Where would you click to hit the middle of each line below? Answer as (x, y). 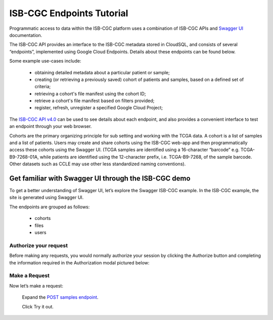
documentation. (26, 35)
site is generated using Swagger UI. (47, 198)
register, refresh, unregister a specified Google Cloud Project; (99, 108)
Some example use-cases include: (45, 61)
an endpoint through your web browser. (51, 126)
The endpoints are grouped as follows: (50, 207)
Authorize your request (39, 245)
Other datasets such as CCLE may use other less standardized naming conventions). (98, 164)
